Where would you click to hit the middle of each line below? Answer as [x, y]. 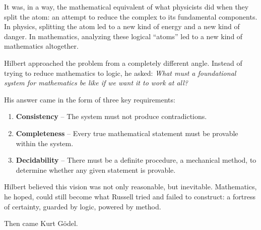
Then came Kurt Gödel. [41, 223]
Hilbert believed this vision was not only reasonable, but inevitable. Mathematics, [130, 187]
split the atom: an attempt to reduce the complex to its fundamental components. [131, 16]
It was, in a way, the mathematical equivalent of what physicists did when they [126, 7]
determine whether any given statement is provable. [96, 169]
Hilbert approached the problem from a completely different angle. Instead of [123, 63]
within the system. [45, 143]
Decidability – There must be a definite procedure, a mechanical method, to [136, 160]
